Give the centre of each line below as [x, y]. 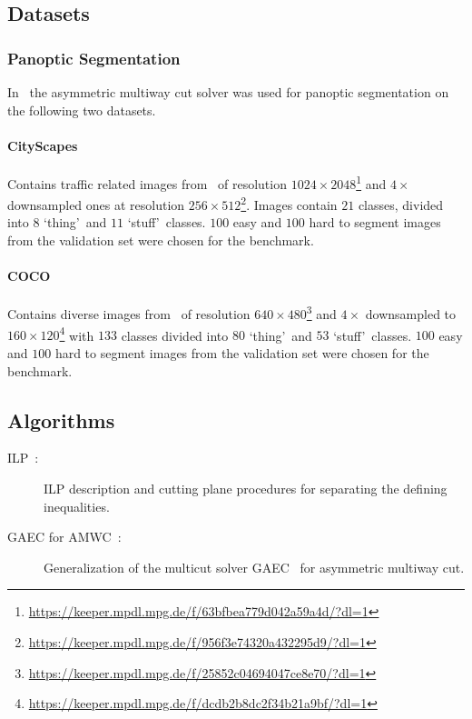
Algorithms [61, 419]
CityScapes [43, 145]
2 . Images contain [289, 203]
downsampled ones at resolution [96, 204]
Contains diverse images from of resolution [129, 314]
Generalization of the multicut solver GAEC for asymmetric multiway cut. [254, 567]
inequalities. [77, 506]
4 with [77, 334]
